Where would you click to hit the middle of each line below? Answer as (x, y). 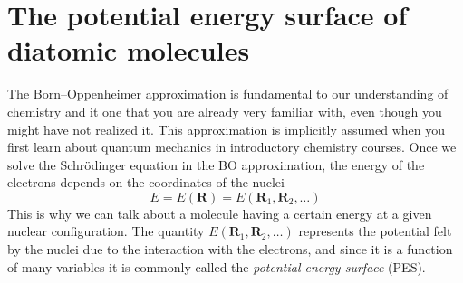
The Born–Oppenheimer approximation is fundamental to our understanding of (228, 94)
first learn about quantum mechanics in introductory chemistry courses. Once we (232, 147)
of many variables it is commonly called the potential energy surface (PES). (217, 266)
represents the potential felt (375, 231)
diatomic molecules (129, 50)
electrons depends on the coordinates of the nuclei (146, 182)
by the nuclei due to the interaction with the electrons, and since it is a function (230, 249)
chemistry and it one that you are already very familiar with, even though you (225, 111)
